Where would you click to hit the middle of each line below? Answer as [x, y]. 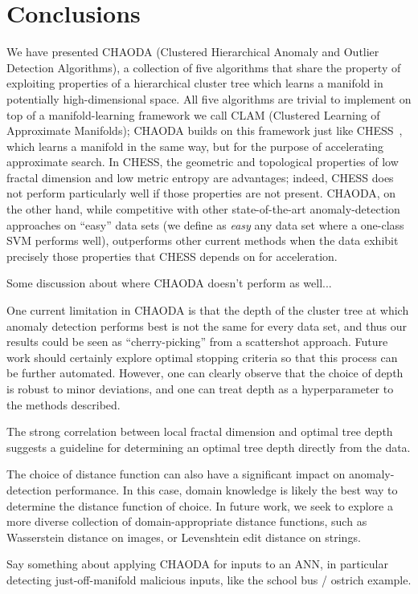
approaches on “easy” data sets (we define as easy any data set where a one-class [205, 224]
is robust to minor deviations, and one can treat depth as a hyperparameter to [200, 389]
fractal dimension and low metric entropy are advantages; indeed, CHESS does [200, 177]
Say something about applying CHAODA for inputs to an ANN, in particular [197, 564]
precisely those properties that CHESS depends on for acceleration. [172, 256]
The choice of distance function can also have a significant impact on [176, 474]
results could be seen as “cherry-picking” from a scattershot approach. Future [197, 342]
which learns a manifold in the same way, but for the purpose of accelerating [195, 146]
